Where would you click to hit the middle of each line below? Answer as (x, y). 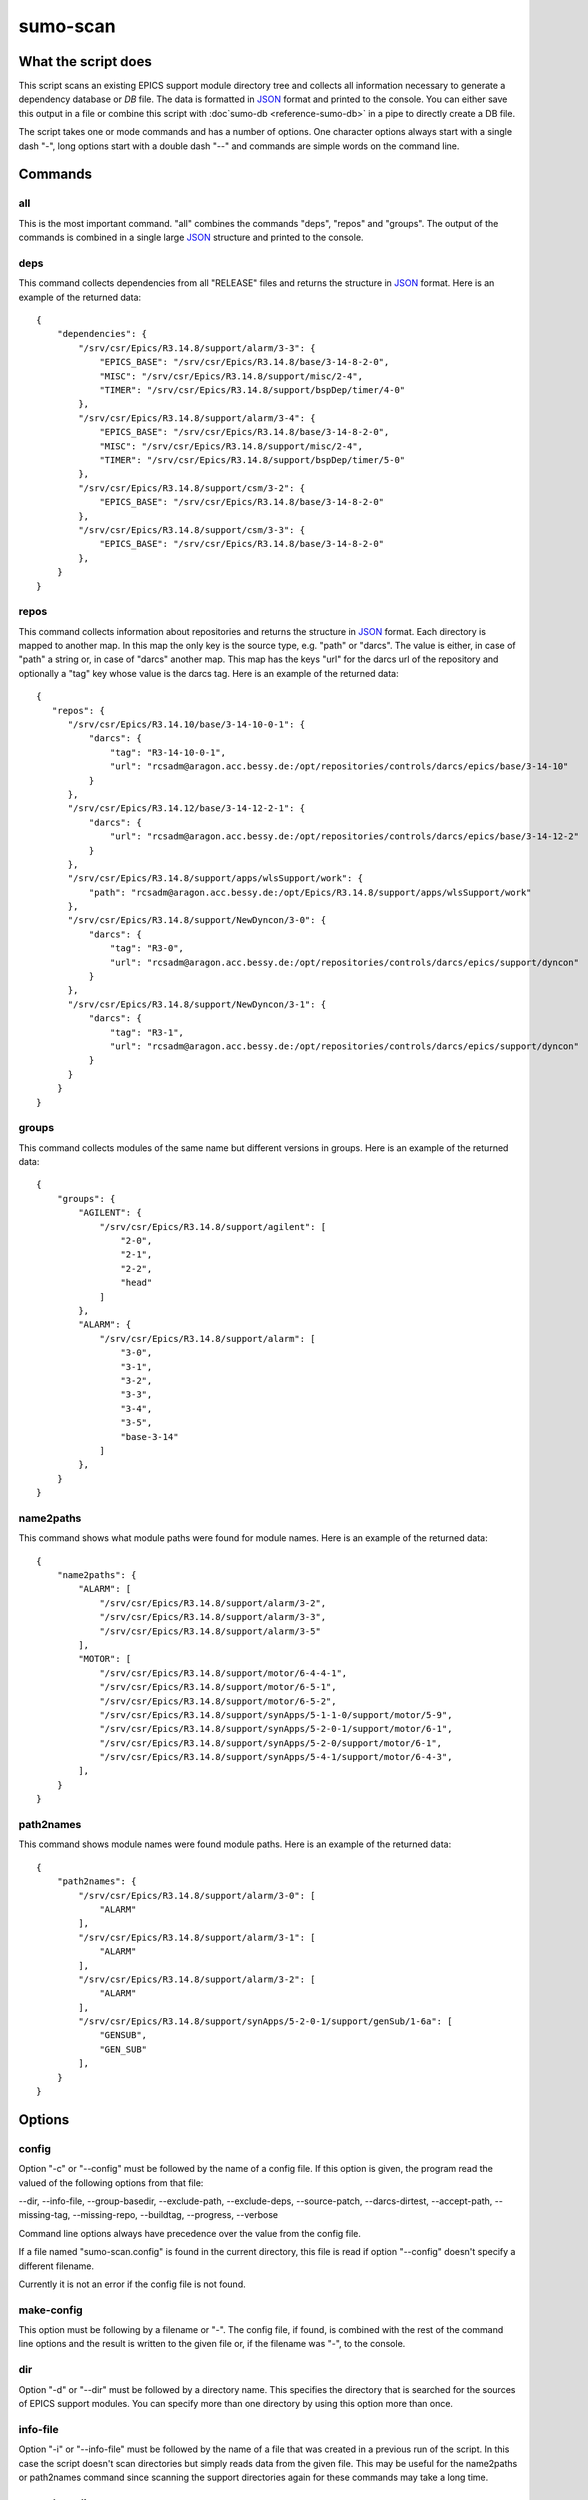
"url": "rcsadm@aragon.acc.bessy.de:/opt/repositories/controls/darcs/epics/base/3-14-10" (339, 766)
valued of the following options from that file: (111, 2182)
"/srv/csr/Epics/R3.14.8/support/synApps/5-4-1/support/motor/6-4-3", (276, 1757)
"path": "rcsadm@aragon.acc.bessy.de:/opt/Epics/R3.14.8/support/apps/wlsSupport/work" (310, 892)
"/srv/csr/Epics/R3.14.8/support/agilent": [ (213, 1226)
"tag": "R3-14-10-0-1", (168, 752)
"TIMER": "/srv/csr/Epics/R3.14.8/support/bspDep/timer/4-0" (252, 390)
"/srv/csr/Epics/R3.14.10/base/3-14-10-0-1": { (186, 724)
